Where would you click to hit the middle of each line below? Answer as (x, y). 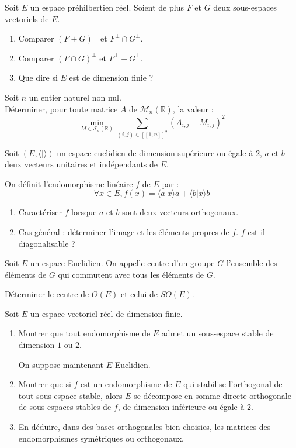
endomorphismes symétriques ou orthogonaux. (101, 438)
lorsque (84, 212)
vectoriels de (27, 18)
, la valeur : (193, 108)
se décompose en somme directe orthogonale (213, 395)
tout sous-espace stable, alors (70, 395)
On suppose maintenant (61, 364)
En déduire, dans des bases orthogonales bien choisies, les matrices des (144, 427)
